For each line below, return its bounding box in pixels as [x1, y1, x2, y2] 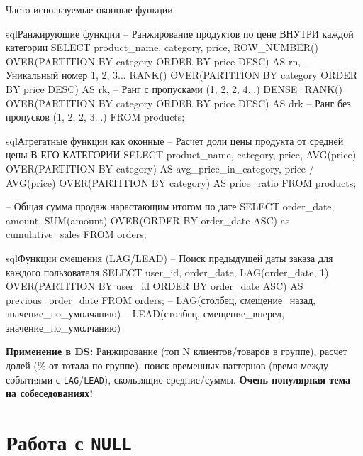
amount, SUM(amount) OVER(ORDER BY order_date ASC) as [6, 212, 290, 227]
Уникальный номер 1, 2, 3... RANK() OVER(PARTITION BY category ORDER [6, 67, 358, 82]
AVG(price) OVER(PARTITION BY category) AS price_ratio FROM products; [6, 175, 357, 190]
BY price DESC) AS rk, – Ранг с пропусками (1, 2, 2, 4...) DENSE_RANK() [6, 81, 342, 96]
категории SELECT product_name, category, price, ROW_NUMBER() [6, 40, 318, 55]
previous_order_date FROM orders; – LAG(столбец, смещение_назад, [6, 292, 316, 307]
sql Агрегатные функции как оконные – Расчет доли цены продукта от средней [6, 133, 344, 148]
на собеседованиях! [6, 386, 94, 401]
